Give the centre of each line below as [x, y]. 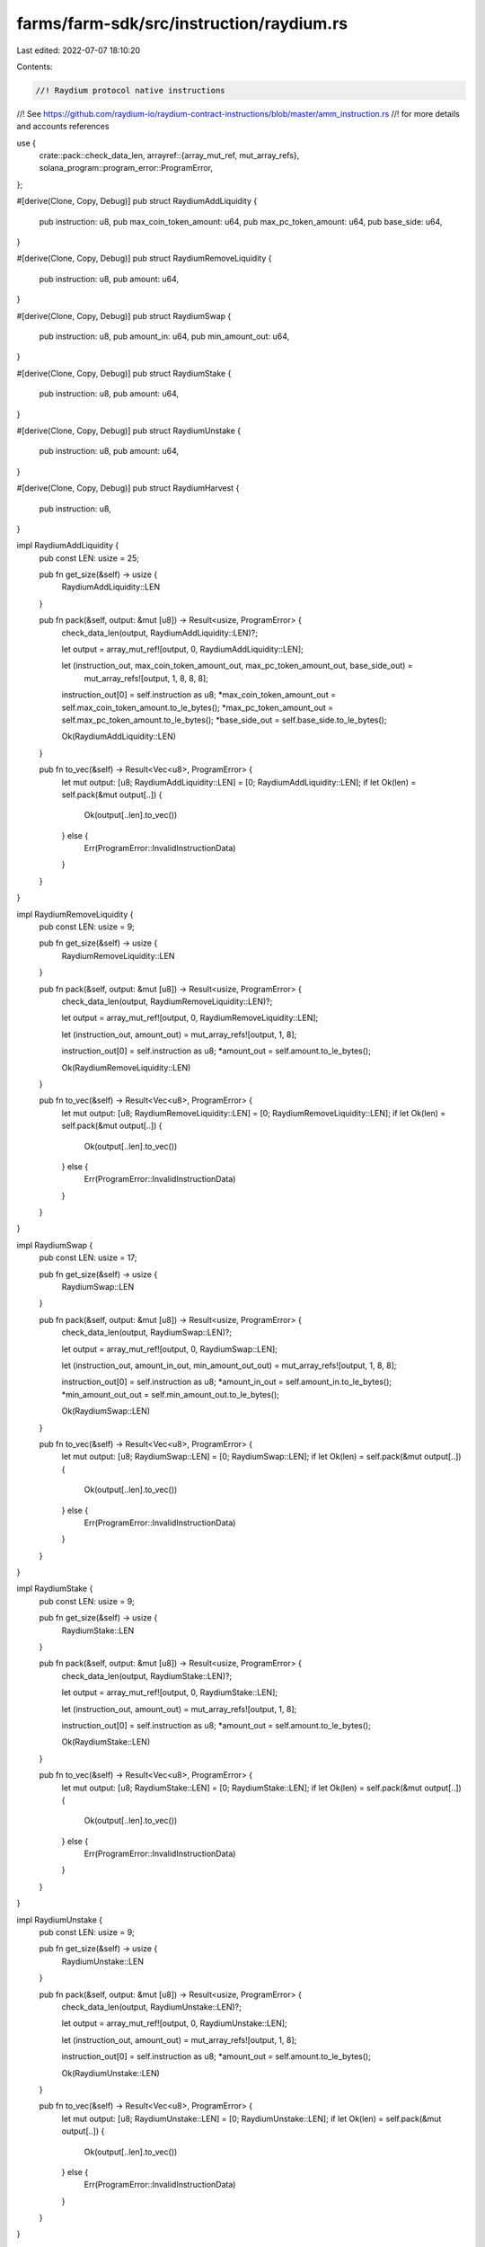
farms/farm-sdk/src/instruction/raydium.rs [182, 23]
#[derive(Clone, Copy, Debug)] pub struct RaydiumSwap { [124, 315]
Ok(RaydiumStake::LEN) [106, 1742]
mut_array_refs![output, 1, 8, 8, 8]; [146, 678]
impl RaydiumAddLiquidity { [68, 546]
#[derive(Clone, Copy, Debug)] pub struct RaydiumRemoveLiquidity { [144, 258]
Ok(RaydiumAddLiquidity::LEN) [119, 736]
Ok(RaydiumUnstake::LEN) [111, 2073]
